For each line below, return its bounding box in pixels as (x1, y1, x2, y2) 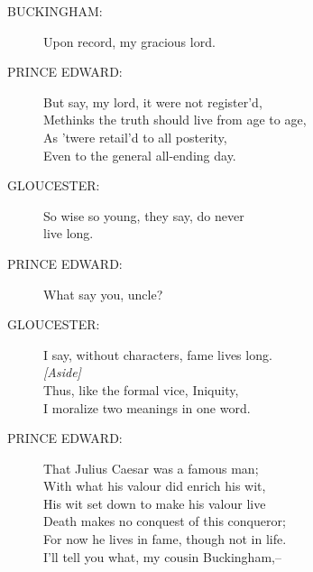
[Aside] (43, 363, 81, 382)
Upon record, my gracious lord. (43, 32, 216, 51)
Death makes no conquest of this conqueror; (43, 512, 286, 530)
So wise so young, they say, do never (43, 206, 244, 225)
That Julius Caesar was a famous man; (43, 458, 259, 477)
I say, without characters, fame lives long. (43, 345, 272, 364)
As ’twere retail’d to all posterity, (43, 127, 227, 146)
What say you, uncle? (43, 284, 163, 303)
